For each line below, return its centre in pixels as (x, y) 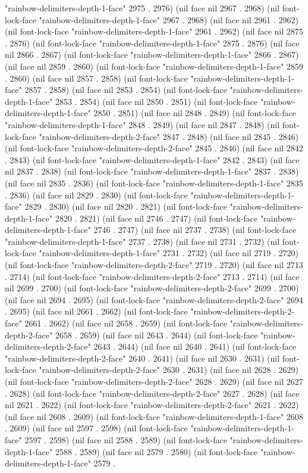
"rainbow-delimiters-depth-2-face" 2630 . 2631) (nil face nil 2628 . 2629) (169, 370)
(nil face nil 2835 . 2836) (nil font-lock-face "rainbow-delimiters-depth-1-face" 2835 (154, 183)
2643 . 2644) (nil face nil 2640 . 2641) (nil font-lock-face (195, 346)
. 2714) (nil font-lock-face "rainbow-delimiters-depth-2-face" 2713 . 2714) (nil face (152, 276)
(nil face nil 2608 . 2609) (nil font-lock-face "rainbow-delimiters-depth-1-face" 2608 (154, 416)
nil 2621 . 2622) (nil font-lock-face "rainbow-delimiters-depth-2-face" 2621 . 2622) (152, 405)
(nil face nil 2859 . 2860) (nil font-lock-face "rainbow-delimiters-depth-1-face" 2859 (154, 66)
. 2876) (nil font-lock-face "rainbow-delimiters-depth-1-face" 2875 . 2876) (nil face (152, 43)
